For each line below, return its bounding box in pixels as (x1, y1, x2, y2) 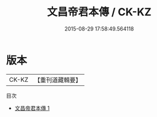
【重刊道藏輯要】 (34, 76, 81, 84)
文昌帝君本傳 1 (14, 104, 50, 112)
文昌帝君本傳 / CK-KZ (47, 5, 152, 19)
